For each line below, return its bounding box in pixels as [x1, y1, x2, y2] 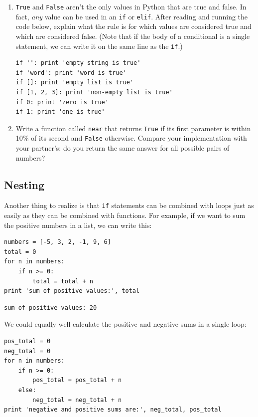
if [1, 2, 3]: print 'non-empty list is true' [15, 88, 173, 96]
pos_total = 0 [4, 338, 51, 345]
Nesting [4, 177, 45, 192]
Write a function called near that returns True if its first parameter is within [15, 123, 251, 133]
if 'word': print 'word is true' [15, 69, 127, 76]
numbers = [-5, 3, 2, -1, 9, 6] [4, 238, 111, 246]
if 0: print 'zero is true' [15, 98, 109, 106]
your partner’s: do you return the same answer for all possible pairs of [15, 143, 230, 153]
